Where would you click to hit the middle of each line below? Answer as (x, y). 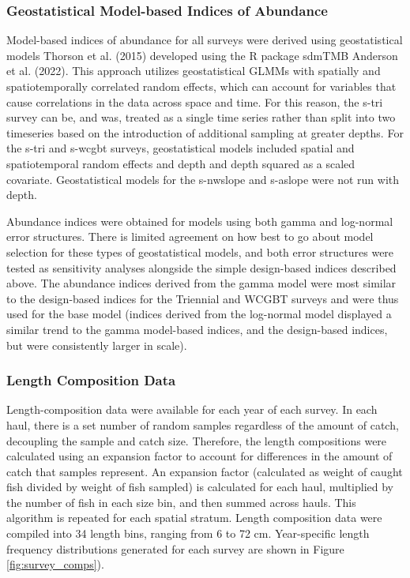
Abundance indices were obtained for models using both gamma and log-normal (200, 221)
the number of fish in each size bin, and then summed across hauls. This (181, 502)
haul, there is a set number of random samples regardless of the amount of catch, (203, 424)
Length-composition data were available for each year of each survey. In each (192, 409)
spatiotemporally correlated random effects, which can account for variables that (201, 86)
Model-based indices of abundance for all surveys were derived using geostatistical (205, 40)
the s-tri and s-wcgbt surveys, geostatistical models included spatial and (181, 148)
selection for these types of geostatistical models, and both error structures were (200, 251)
